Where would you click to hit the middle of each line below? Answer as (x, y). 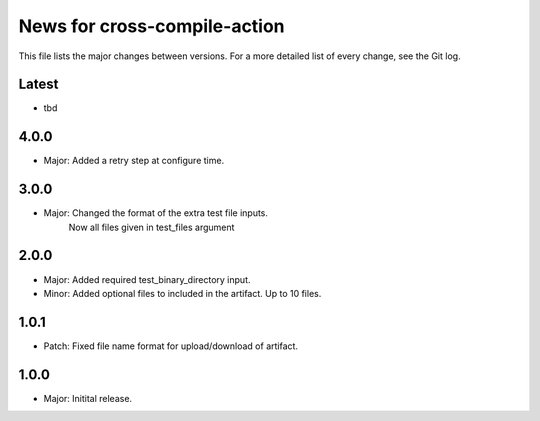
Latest (38, 84)
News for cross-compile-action (151, 26)
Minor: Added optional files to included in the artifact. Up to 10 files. (182, 293)
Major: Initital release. (88, 398)
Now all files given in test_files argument (151, 227)
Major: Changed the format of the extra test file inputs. (156, 213)
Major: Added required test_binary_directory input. (147, 279)
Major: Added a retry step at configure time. (134, 161)
